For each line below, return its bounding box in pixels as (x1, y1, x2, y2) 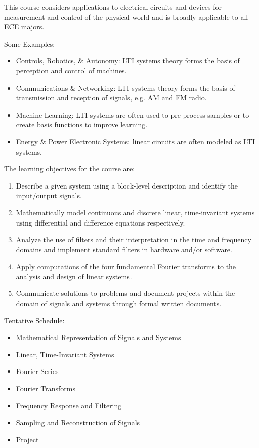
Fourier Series (16, 366, 59, 377)
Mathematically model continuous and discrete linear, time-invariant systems (16, 207, 255, 217)
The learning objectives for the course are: (4, 163, 135, 174)
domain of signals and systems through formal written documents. (16, 298, 222, 309)
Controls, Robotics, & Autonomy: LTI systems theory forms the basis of (16, 55, 240, 66)
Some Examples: (4, 38, 55, 49)
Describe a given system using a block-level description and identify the (16, 180, 238, 191)
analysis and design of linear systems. (16, 271, 132, 281)
